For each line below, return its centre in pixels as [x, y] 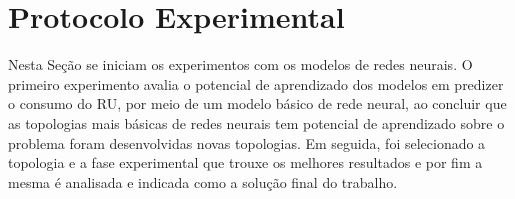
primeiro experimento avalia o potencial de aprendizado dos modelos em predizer [256, 83]
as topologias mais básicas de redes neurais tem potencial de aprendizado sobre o [256, 122]
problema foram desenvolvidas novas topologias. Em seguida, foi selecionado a [247, 142]
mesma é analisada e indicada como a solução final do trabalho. [203, 181]
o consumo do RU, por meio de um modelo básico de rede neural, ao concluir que [257, 103]
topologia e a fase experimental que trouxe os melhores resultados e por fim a [245, 162]
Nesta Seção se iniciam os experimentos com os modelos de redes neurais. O [240, 64]
